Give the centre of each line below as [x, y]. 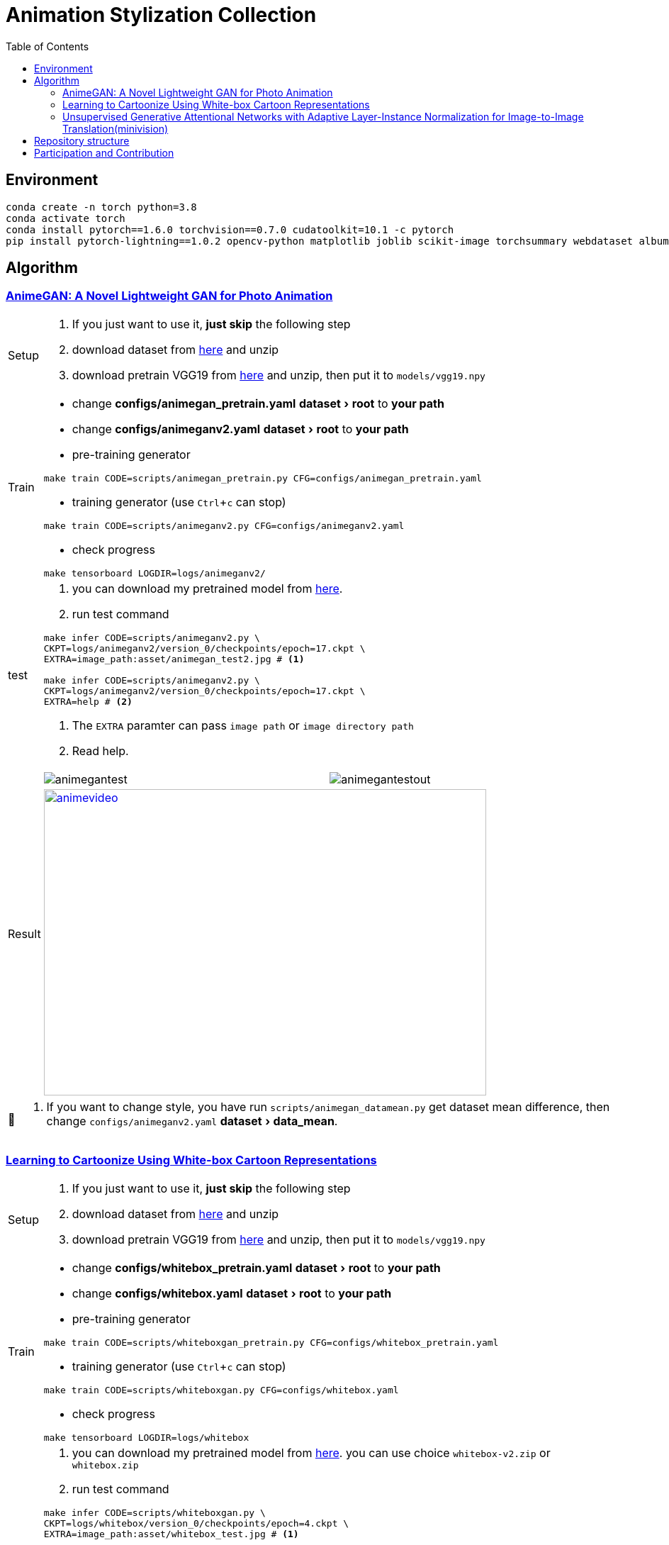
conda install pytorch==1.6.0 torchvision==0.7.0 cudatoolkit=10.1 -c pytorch [230, 229]
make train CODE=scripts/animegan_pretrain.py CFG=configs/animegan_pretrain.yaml [263, 478]
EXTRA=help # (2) [88, 701]
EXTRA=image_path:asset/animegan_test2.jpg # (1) [174, 659]
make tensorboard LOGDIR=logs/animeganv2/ [154, 573]
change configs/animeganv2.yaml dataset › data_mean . [192, 1121]
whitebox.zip [105, 1465]
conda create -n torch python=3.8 [101, 207]
